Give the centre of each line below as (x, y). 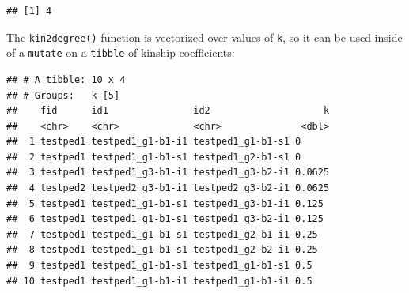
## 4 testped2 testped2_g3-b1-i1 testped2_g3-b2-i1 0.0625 (168, 188)
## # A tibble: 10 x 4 (66, 79)
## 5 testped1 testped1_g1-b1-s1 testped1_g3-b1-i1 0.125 (165, 203)
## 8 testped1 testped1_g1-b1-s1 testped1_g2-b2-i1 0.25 (162, 250)
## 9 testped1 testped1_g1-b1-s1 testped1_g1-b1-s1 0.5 (159, 266)
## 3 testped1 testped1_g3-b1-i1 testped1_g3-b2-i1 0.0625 (168, 173)
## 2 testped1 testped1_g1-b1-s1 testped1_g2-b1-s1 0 (154, 157)
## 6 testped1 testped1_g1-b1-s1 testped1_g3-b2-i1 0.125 (165, 219)
